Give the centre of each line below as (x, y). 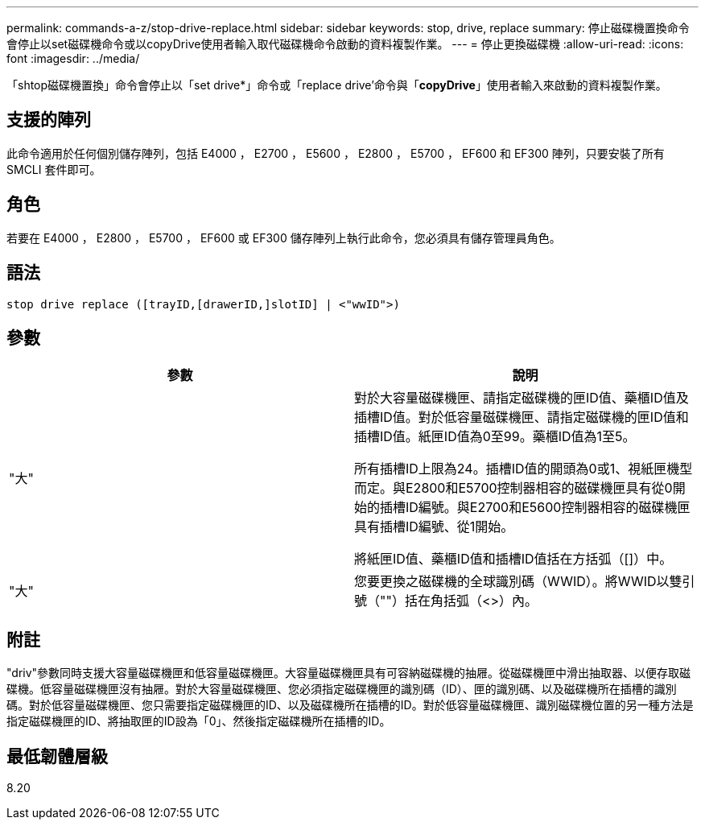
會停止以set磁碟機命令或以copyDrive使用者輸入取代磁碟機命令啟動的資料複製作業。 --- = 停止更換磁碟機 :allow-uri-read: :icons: (345, 44)
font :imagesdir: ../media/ (73, 58)
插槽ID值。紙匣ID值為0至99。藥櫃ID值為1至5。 (495, 437)
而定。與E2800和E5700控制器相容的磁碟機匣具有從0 (513, 488)
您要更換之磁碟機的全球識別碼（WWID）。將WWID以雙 (518, 582)
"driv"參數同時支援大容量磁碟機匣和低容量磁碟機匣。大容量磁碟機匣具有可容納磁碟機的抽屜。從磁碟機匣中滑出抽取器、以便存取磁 (349, 673)
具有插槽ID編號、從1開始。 (434, 527)
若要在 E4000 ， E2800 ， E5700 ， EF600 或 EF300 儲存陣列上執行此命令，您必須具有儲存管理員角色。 (284, 237)
